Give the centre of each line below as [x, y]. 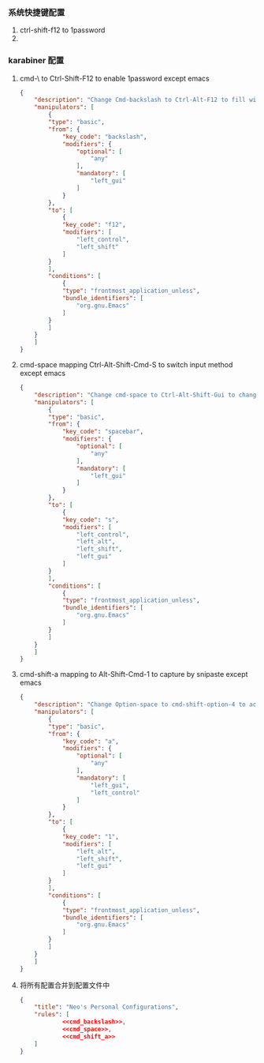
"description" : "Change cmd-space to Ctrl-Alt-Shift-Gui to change [147, 395]
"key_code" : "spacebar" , [103, 432]
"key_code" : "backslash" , [104, 137]
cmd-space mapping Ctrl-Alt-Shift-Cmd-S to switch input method [126, 365]
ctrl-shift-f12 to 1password [62, 30]
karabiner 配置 [36, 61]
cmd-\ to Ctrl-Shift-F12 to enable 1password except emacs [115, 78]
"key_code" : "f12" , [94, 225]
